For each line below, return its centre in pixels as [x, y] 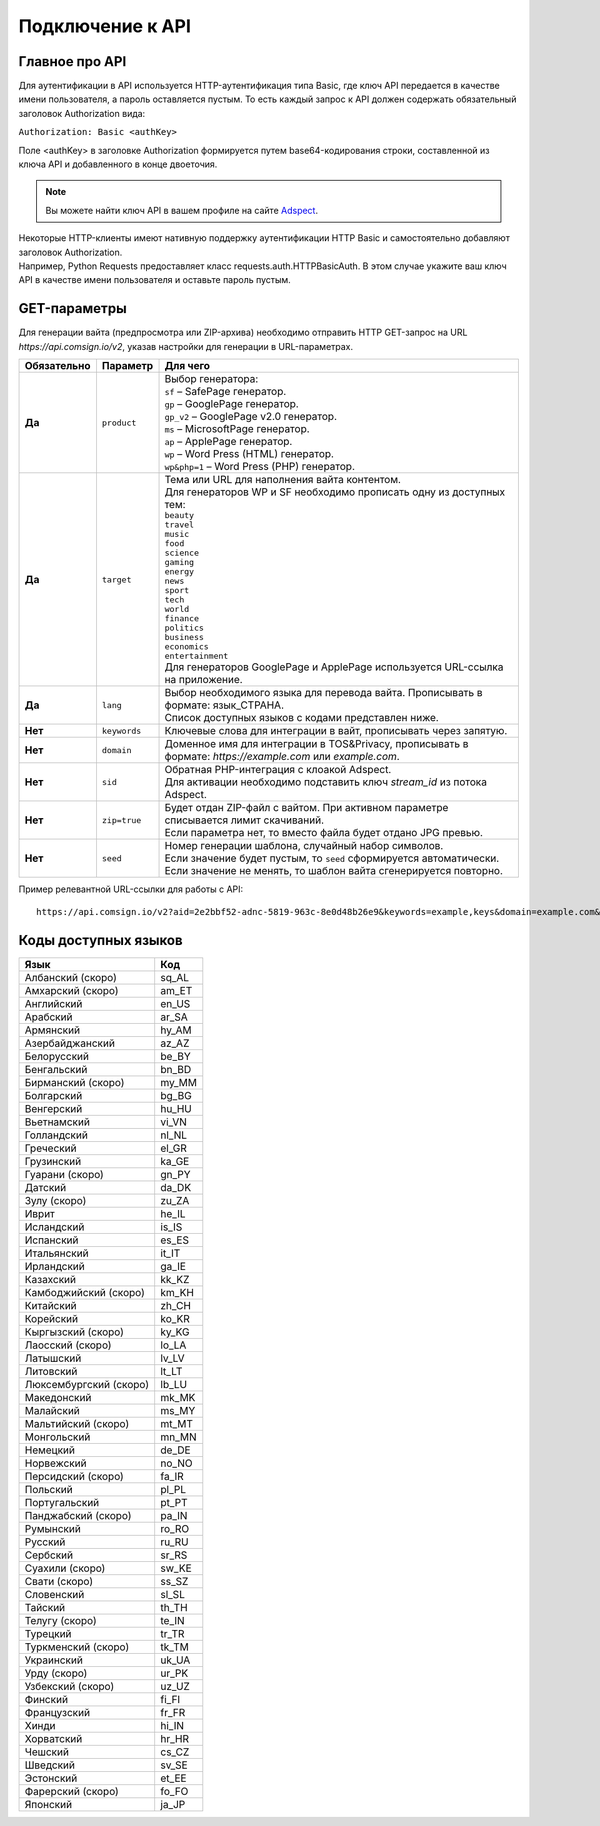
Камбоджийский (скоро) [84, 1293]
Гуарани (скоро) [64, 1175]
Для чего [187, 366]
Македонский [58, 1398]
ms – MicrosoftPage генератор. [237, 429]
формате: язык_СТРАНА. [224, 705]
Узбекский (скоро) [69, 1687]
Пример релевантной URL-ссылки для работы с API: [131, 889]
